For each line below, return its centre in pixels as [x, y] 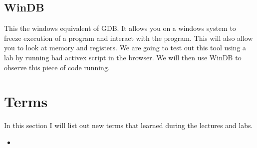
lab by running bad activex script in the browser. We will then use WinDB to [123, 57]
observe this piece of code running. [57, 67]
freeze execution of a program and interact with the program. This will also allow [128, 38]
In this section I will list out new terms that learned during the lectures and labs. [128, 125]
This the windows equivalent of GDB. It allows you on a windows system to [120, 28]
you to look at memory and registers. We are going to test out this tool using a [125, 48]
